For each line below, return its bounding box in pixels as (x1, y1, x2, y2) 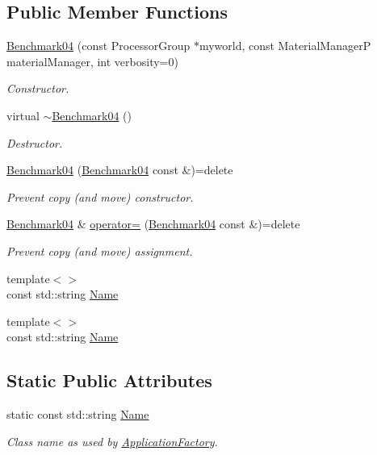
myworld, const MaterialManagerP (199, 37, 371, 54)
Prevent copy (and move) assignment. (6, 242, 193, 259)
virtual (6, 106, 40, 123)
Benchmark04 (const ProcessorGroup (6, 37, 191, 54)
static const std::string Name (6, 406, 149, 423)
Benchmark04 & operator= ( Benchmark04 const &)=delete (6, 215, 300, 232)
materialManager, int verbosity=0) (6, 52, 178, 69)
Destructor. (6, 134, 63, 151)
